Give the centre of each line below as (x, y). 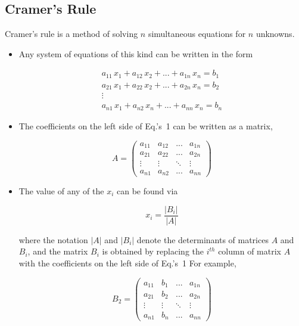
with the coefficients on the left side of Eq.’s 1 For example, (127, 263)
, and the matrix (58, 251)
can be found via (147, 191)
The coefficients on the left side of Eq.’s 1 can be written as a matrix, (146, 125)
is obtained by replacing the (153, 251)
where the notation (53, 239)
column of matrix (250, 251)
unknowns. (275, 34)
